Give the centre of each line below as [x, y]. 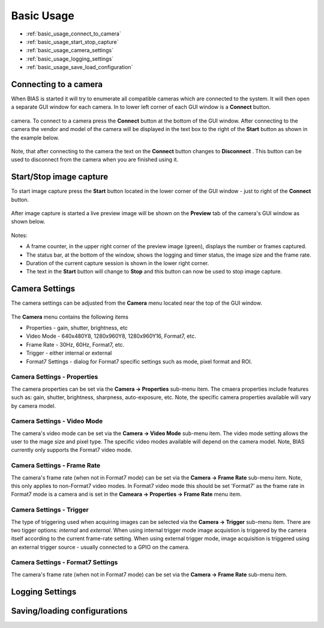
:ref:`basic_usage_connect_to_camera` [73, 34]
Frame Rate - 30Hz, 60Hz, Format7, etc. [75, 344]
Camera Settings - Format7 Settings [64, 562]
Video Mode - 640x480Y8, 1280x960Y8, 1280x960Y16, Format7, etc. [111, 336]
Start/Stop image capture [59, 177]
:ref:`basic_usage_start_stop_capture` [73, 41]
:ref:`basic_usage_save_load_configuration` [79, 67]
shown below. [28, 222]
